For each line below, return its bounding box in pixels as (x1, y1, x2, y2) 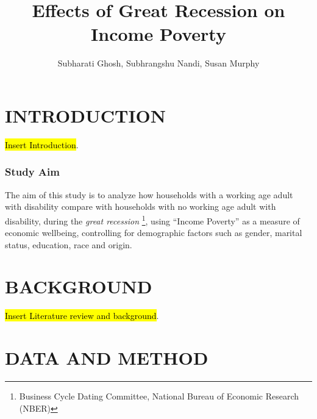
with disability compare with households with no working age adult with (5, 200, 276, 213)
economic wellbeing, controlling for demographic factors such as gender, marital (5, 226, 302, 239)
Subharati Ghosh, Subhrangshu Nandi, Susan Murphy (57, 57, 260, 70)
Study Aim (5, 164, 60, 179)
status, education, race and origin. (5, 238, 132, 251)
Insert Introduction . (5, 138, 79, 151)
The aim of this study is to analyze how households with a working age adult (5, 188, 293, 201)
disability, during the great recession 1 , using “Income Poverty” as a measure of (5, 212, 300, 227)
